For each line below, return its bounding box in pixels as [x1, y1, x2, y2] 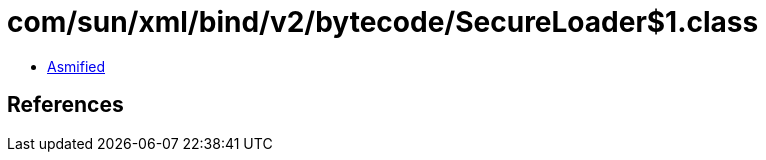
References [7, 92, 124, 118]
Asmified [47, 57, 106, 75]
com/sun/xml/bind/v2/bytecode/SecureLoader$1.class [7, 5, 759, 39]
